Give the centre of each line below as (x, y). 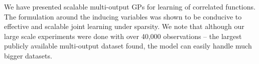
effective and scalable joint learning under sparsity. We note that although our (124, 26)
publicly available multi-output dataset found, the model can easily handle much (128, 46)
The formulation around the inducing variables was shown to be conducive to (123, 16)
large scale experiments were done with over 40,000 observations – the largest (123, 36)
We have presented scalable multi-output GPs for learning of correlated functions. (130, 6)
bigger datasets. (28, 55)
